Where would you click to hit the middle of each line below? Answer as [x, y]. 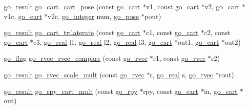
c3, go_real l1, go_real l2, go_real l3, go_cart [103, 42]
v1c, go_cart [23, 16]
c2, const [217, 32]
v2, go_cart [222, 6]
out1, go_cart [198, 42]
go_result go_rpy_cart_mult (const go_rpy [71, 91]
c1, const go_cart [172, 32]
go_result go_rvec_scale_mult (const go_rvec [74, 74]
